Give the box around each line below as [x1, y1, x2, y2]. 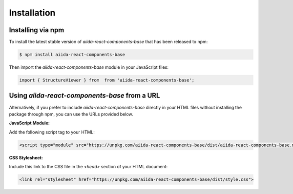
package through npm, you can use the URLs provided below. [9, 111, 134, 117]
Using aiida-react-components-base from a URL [9, 92, 160, 100]
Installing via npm [9, 26, 64, 34]
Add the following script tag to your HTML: [9, 129, 95, 135]
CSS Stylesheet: [9, 155, 43, 160]
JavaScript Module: [9, 120, 50, 126]
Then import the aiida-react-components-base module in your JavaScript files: [9, 64, 168, 70]
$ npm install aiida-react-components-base [19, 52, 126, 58]
